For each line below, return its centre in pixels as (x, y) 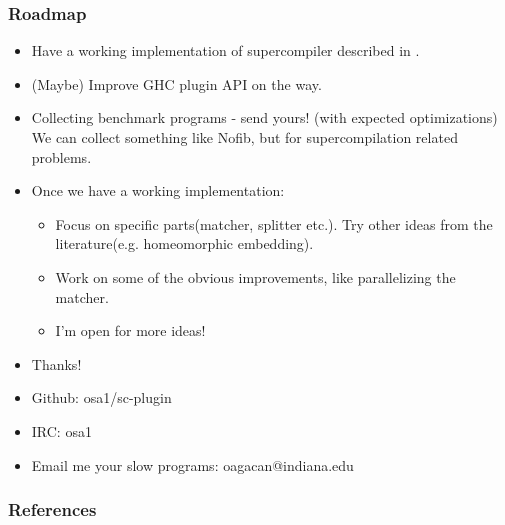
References (52, 509)
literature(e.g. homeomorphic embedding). (184, 243)
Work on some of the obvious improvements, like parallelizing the (255, 276)
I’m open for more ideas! (130, 330)
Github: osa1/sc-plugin (101, 397)
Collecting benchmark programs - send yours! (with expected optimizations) (264, 117)
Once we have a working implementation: (158, 190)
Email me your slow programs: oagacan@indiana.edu (192, 464)
